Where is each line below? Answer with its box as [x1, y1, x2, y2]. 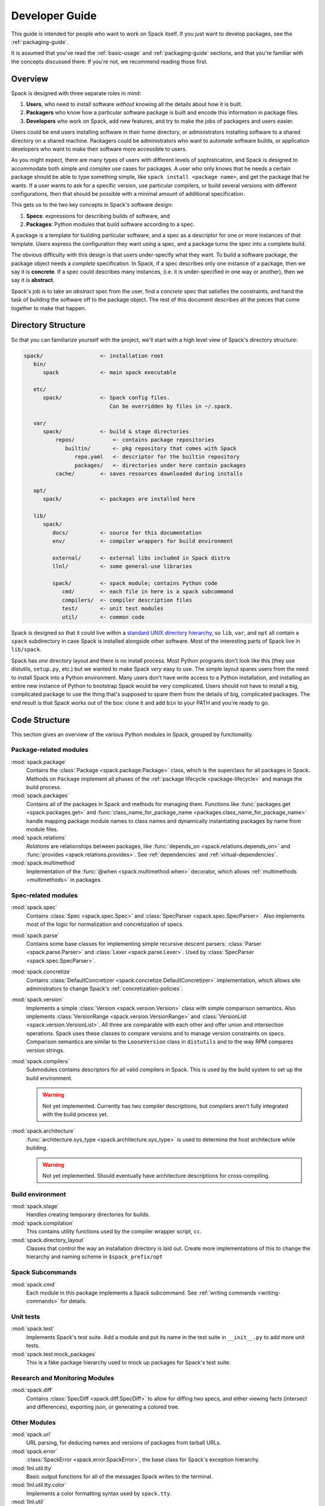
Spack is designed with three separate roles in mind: [11, 89, 141, 96]
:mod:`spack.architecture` [11, 1127, 75, 1135]
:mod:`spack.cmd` [11, 1281, 57, 1288]
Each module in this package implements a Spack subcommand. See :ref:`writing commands [26, 1289, 256, 1296]
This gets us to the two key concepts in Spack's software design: [11, 201, 173, 208]
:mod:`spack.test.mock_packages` [11, 1350, 97, 1358]
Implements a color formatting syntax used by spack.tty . [26, 1490, 172, 1497]
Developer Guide [11, 9, 97, 22]
